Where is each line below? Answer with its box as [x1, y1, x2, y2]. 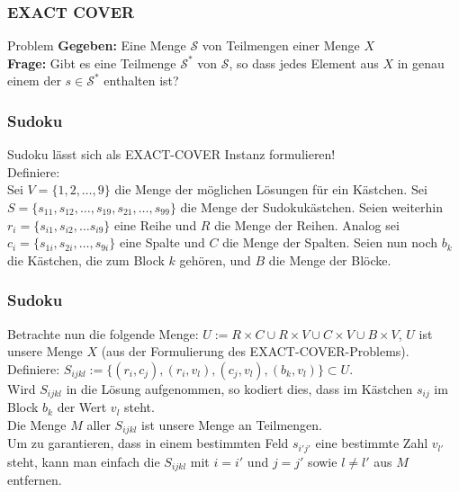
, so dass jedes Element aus [229, 53, 379, 72]
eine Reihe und [113, 215, 197, 234]
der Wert [57, 398, 107, 416]
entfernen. [7, 470, 62, 489]
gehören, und [179, 250, 251, 269]
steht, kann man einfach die [7, 452, 160, 470]
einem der [7, 71, 61, 90]
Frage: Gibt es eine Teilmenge [7, 53, 176, 72]
